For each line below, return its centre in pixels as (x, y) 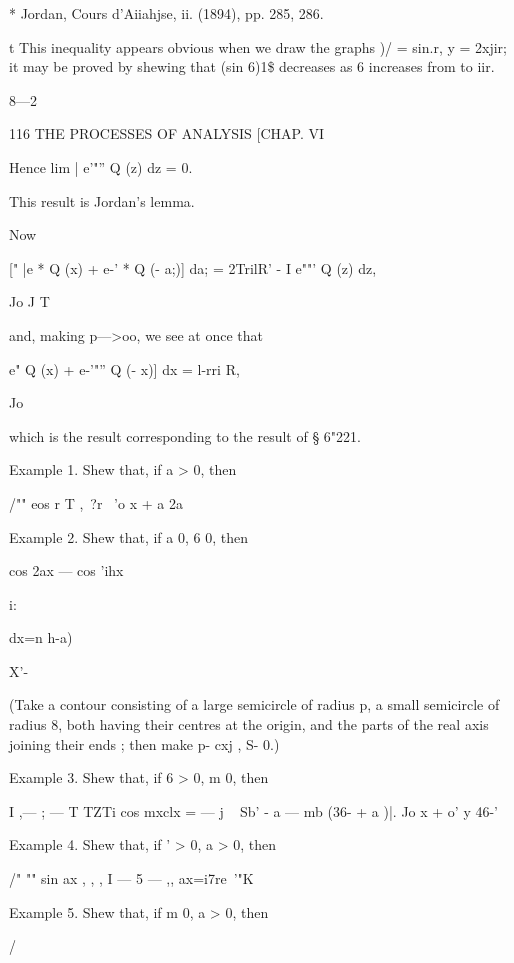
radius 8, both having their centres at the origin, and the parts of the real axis (249, 724)
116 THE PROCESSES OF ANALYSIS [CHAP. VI (167, 133)
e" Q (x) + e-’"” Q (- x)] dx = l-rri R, (124, 368)
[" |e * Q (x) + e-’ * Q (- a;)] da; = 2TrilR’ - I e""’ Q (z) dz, (193, 267)
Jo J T (29, 301)
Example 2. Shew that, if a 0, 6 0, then (128, 536)
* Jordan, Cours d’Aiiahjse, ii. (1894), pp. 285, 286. (166, 13)
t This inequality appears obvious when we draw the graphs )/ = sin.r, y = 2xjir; (258, 46)
